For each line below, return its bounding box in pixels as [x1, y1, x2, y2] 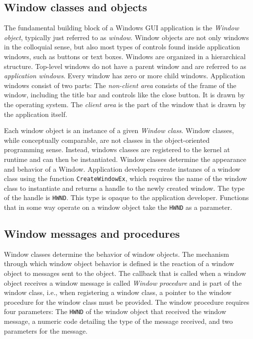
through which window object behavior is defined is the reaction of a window [4, 258, 234, 269]
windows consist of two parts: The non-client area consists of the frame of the [4, 80, 236, 90]
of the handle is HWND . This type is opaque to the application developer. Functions [4, 192, 249, 203]
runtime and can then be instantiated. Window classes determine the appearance [4, 154, 246, 164]
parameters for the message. [4, 325, 88, 336]
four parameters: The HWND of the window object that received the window [4, 306, 227, 316]
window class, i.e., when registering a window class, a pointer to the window [4, 287, 232, 297]
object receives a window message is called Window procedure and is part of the [4, 277, 242, 288]
